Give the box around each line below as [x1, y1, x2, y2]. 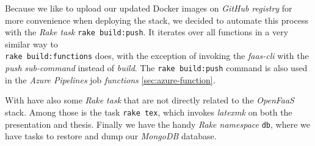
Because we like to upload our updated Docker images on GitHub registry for [5, 2, 292, 14]
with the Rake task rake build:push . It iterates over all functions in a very [5, 26, 289, 38]
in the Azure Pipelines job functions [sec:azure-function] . [5, 73, 215, 86]
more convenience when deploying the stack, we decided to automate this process [5, 13, 308, 26]
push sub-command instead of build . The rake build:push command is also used [5, 61, 308, 74]
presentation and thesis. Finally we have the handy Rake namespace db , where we [5, 117, 310, 130]
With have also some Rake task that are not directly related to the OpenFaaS [5, 94, 294, 106]
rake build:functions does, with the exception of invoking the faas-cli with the [5, 49, 309, 62]
